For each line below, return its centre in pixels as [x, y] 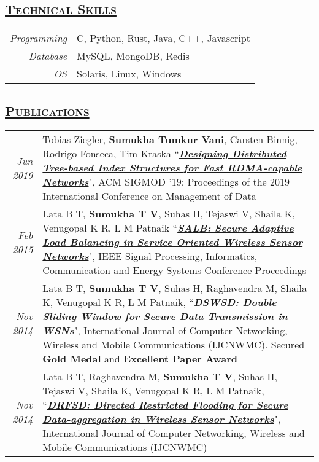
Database [48, 56]
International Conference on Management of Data [149, 196]
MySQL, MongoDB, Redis [133, 56]
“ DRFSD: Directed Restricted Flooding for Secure [165, 405]
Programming [39, 38]
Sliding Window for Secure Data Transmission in [165, 316]
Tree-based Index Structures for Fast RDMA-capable [172, 168]
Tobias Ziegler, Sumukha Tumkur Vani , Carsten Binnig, [170, 139]
